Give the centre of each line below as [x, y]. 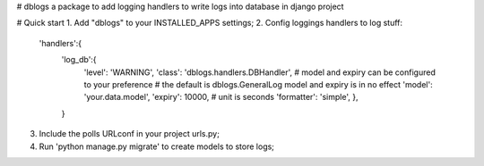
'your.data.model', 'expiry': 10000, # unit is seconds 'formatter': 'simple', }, [221, 97]
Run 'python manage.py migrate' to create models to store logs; [157, 146]
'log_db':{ [79, 60]
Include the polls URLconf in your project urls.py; [129, 134]
